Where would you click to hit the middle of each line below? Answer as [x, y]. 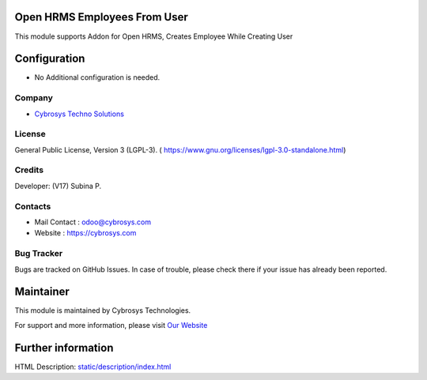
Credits [29, 170]
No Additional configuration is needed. [97, 77]
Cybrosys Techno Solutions [79, 114]
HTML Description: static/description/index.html [93, 367]
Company [34, 98]
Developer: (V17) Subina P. [58, 186]
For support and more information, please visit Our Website [111, 325]
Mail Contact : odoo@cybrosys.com [93, 222]
